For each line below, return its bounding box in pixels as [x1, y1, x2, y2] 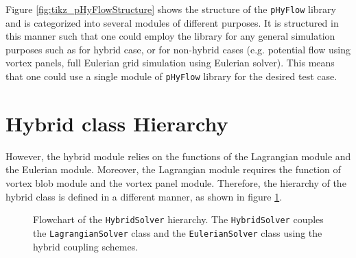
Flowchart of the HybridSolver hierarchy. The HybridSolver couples [33, 212, 324, 227]
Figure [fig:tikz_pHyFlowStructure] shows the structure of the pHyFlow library [5, 2, 336, 16]
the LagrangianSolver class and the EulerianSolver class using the [33, 225, 322, 240]
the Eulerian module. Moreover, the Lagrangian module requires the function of [5, 162, 341, 177]
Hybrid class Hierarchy [5, 109, 228, 137]
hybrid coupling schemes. [33, 239, 139, 253]
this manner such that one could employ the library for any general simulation [5, 29, 335, 43]
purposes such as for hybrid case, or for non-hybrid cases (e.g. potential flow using [5, 42, 351, 56]
